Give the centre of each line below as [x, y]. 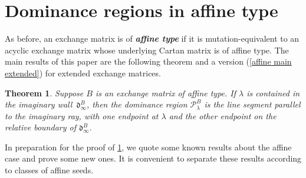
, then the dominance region [137, 104]
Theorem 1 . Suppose [44, 93]
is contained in [273, 93]
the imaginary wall [39, 104]
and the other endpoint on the [223, 115]
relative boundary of [40, 127]
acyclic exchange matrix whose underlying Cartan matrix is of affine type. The [147, 50]
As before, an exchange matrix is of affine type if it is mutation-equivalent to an [152, 38]
